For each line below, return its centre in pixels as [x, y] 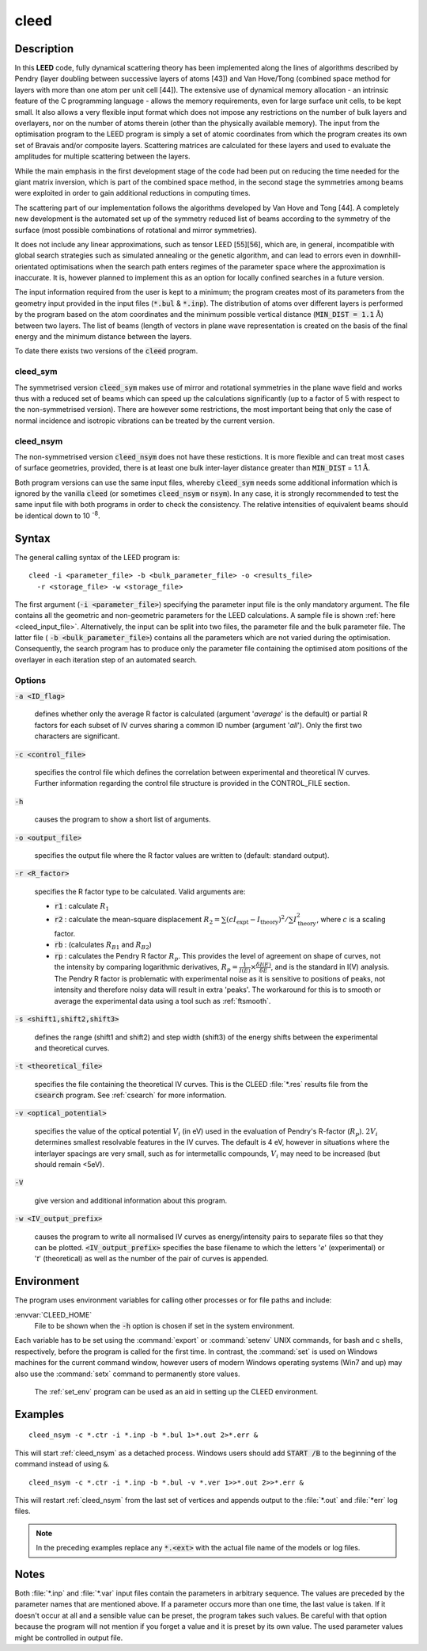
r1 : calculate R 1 [82, 907]
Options [30, 680]
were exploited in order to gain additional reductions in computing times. [132, 193]
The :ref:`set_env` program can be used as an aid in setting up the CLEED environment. [176, 1392]
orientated [32, 266]
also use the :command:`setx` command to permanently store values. [127, 1374]
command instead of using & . [62, 1464]
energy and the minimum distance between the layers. [103, 337]
